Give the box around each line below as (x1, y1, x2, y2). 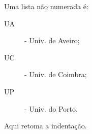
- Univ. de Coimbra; (24, 69, 87, 80)
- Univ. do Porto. (24, 103, 78, 114)
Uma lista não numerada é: (4, 1, 88, 11)
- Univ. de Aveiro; (24, 35, 80, 46)
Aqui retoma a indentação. (4, 120, 87, 131)
